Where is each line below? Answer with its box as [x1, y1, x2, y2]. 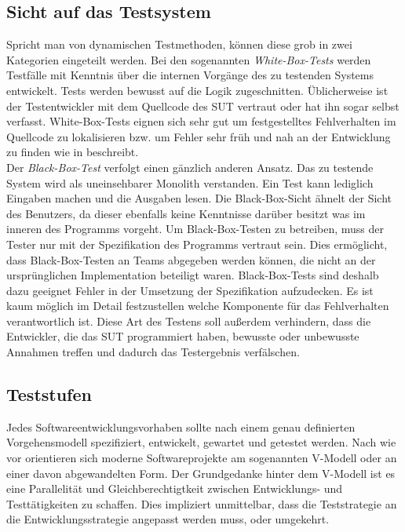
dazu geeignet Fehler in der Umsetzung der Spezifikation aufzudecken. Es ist [6, 282, 374, 298]
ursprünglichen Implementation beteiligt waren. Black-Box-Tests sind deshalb [6, 267, 379, 283]
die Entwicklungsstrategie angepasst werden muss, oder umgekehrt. [6, 511, 330, 527]
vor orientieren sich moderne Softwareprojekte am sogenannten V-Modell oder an [6, 450, 397, 466]
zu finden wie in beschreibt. [6, 144, 139, 160]
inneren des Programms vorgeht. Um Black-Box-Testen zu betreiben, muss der [6, 220, 385, 237]
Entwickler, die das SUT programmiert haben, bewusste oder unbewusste [6, 328, 359, 344]
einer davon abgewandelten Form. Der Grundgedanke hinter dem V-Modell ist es [6, 465, 396, 481]
